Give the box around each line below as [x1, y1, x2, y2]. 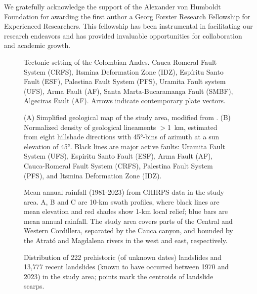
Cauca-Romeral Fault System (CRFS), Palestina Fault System [24, 160, 213, 170]
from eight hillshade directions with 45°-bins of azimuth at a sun [24, 131, 219, 142]
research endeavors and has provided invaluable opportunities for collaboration [4, 30, 242, 41]
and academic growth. [4, 40, 71, 50]
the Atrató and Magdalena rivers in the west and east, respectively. [24, 235, 228, 246]
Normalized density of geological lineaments [24, 122, 156, 132]
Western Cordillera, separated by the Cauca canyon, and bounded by [24, 225, 233, 236]
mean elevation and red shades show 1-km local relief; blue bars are [24, 206, 228, 216]
